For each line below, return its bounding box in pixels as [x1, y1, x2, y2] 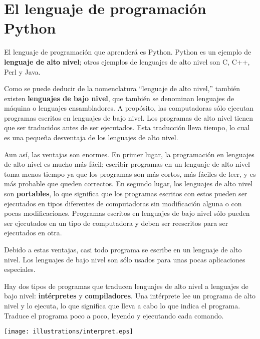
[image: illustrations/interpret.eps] [4, 328, 133, 335]
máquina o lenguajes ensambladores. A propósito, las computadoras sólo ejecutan [4, 103, 254, 113]
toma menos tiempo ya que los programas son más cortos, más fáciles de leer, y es [4, 168, 256, 179]
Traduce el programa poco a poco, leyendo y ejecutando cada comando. [4, 310, 224, 320]
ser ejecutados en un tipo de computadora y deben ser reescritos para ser [4, 217, 228, 228]
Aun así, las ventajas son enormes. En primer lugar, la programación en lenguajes [4, 149, 254, 159]
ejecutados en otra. [4, 227, 62, 238]
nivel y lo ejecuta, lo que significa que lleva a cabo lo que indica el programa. [4, 300, 240, 310]
